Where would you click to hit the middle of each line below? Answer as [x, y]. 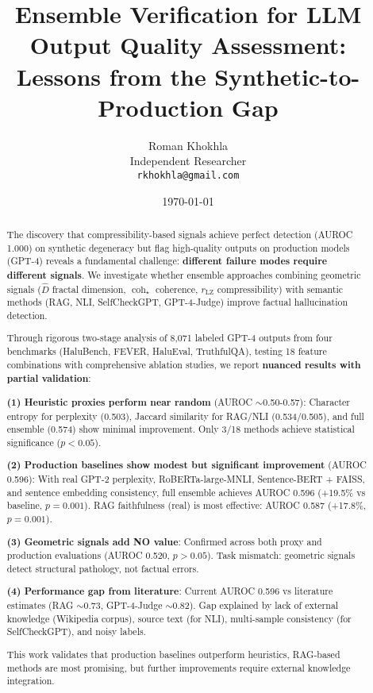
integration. [31, 681]
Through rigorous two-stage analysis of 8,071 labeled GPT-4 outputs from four [169, 338]
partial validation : [49, 379]
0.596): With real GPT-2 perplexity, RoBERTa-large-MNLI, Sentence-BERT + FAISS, [186, 479]
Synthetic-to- [287, 76]
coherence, [177, 289]
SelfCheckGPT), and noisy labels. [76, 631]
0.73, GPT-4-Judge [123, 605]
